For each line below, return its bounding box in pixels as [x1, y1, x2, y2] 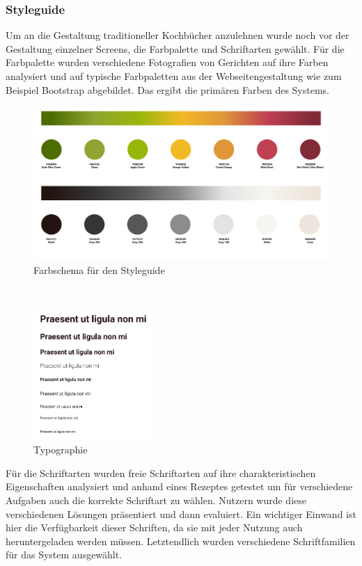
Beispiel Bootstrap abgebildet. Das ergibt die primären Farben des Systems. [6, 82, 329, 97]
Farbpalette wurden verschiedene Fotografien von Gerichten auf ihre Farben [6, 55, 329, 70]
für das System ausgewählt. [6, 547, 123, 562]
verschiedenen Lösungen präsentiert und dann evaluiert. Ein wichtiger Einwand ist [6, 506, 356, 521]
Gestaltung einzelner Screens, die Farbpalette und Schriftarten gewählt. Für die [6, 41, 345, 56]
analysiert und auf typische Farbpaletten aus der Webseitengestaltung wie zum [6, 69, 342, 83]
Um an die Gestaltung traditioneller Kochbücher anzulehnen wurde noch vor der [6, 28, 349, 42]
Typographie [33, 442, 88, 457]
